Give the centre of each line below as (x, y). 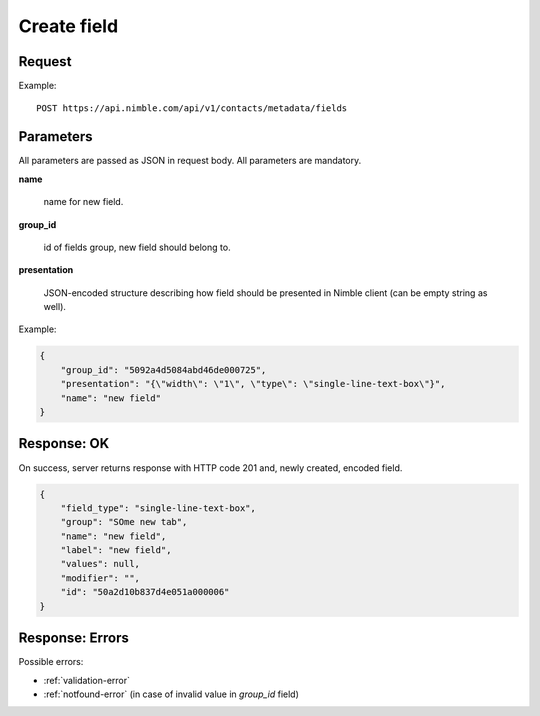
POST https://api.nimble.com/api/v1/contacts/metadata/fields (192, 108)
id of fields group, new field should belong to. (137, 247)
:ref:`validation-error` (86, 680)
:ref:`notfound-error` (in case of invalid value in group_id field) (171, 694)
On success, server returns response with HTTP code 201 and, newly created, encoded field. (210, 467)
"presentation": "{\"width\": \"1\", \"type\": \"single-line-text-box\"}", (253, 384)
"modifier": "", (100, 578)
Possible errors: (51, 662)
